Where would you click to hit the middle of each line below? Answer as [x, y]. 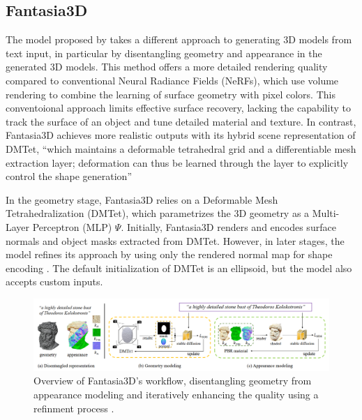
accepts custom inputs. [54, 282]
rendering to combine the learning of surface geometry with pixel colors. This [171, 94]
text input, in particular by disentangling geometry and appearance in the [164, 53]
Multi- [326, 213]
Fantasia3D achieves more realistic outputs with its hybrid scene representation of [181, 135]
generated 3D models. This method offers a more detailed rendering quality [167, 67]
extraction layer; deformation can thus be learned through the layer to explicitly [177, 162]
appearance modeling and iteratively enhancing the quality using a [176, 394]
